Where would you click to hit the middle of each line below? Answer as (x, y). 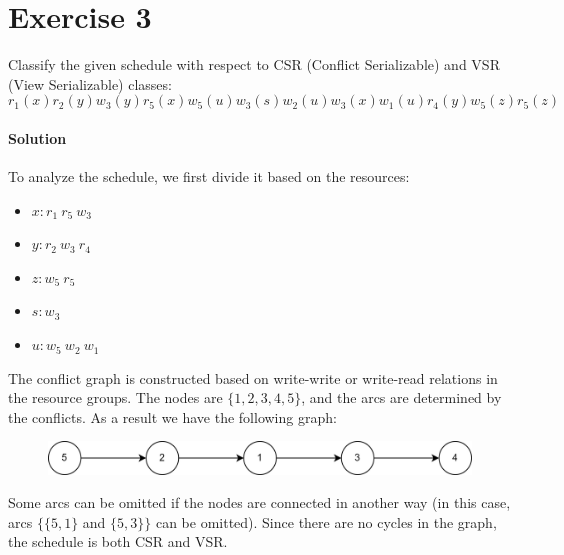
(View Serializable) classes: (90, 83)
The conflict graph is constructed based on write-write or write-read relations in (253, 377)
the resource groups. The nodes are (115, 397)
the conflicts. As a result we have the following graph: (172, 416)
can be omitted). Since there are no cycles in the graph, (326, 521)
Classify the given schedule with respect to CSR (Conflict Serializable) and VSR (254, 64)
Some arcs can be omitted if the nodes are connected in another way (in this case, (259, 502)
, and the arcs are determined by (401, 397)
